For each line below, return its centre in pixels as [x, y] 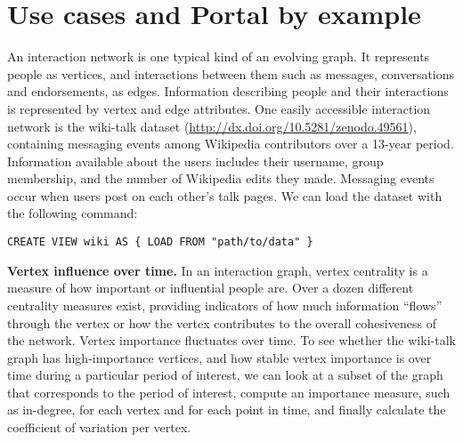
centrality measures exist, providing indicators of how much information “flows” [225, 305]
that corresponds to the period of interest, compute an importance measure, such [229, 392]
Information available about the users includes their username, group [195, 161]
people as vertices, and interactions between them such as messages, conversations [231, 73]
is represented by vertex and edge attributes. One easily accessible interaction [219, 108]
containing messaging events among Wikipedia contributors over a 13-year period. [231, 144]
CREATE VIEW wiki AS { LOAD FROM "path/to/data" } [160, 242]
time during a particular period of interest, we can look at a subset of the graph [225, 375]
